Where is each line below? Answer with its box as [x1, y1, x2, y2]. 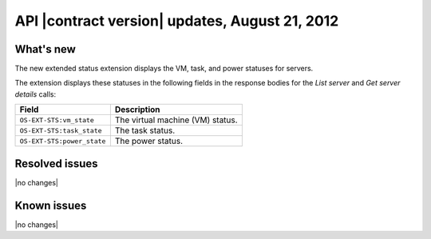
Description [114, 104, 160, 115]
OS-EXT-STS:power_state [19, 137, 106, 145]
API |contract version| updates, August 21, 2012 [14, 12, 339, 30]
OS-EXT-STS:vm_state [19, 116, 95, 124]
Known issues [14, 198, 87, 212]
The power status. [114, 136, 184, 147]
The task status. [114, 125, 176, 136]
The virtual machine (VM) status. [114, 114, 239, 125]
